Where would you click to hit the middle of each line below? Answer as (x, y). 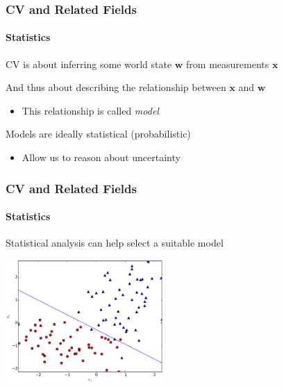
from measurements (228, 64)
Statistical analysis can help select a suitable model (115, 243)
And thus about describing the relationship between (116, 87)
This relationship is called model (90, 110)
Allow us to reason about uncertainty (101, 157)
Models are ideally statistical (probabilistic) (98, 134)
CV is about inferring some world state (89, 64)
